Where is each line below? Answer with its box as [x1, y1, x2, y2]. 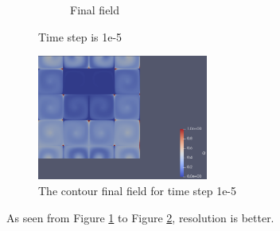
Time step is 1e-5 [38, 28, 122, 45]
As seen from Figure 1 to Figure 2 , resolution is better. [6, 209, 274, 225]
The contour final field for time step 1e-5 [38, 182, 237, 199]
